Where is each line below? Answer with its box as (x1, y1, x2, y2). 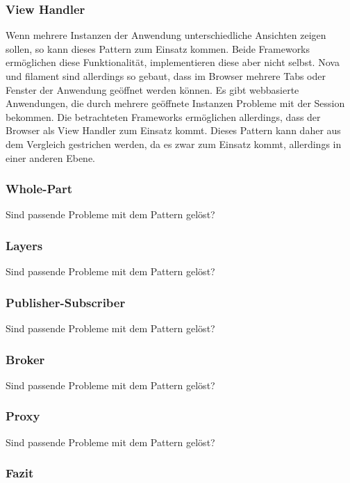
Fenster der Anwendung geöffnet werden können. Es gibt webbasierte (6, 82, 299, 97)
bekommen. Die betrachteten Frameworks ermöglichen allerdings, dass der (6, 109, 321, 124)
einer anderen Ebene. (6, 150, 96, 165)
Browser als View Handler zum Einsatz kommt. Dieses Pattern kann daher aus (6, 123, 341, 138)
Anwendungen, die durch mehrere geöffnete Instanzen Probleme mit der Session (6, 96, 345, 110)
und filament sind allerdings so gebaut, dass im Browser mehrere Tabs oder (6, 69, 326, 83)
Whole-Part (6, 180, 72, 197)
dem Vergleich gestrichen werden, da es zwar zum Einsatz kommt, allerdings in (6, 136, 342, 151)
